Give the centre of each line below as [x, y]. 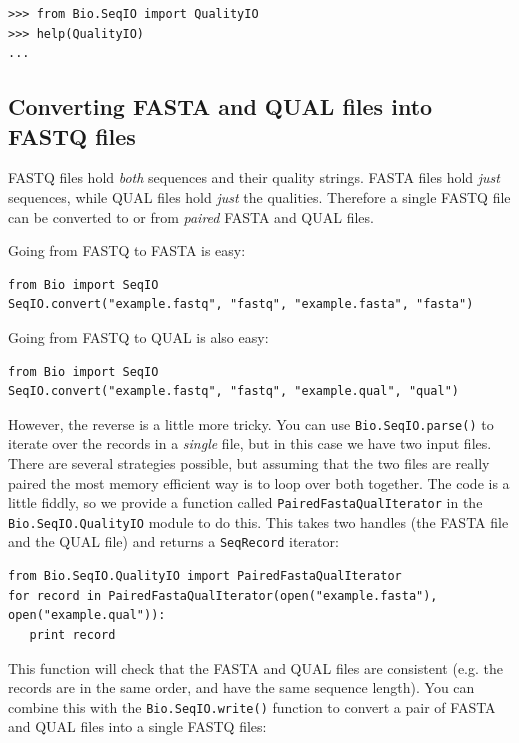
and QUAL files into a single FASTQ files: [137, 726]
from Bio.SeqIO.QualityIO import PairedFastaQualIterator [205, 576]
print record [72, 634]
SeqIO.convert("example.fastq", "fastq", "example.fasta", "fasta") [241, 304]
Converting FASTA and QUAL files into [220, 106]
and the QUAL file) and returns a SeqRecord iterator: [173, 541]
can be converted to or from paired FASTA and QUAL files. [191, 216]
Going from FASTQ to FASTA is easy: [127, 250]
